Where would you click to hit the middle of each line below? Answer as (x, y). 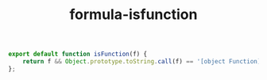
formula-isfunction (133, 15)
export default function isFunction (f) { (78, 54)
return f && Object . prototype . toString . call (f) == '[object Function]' (143, 62)
